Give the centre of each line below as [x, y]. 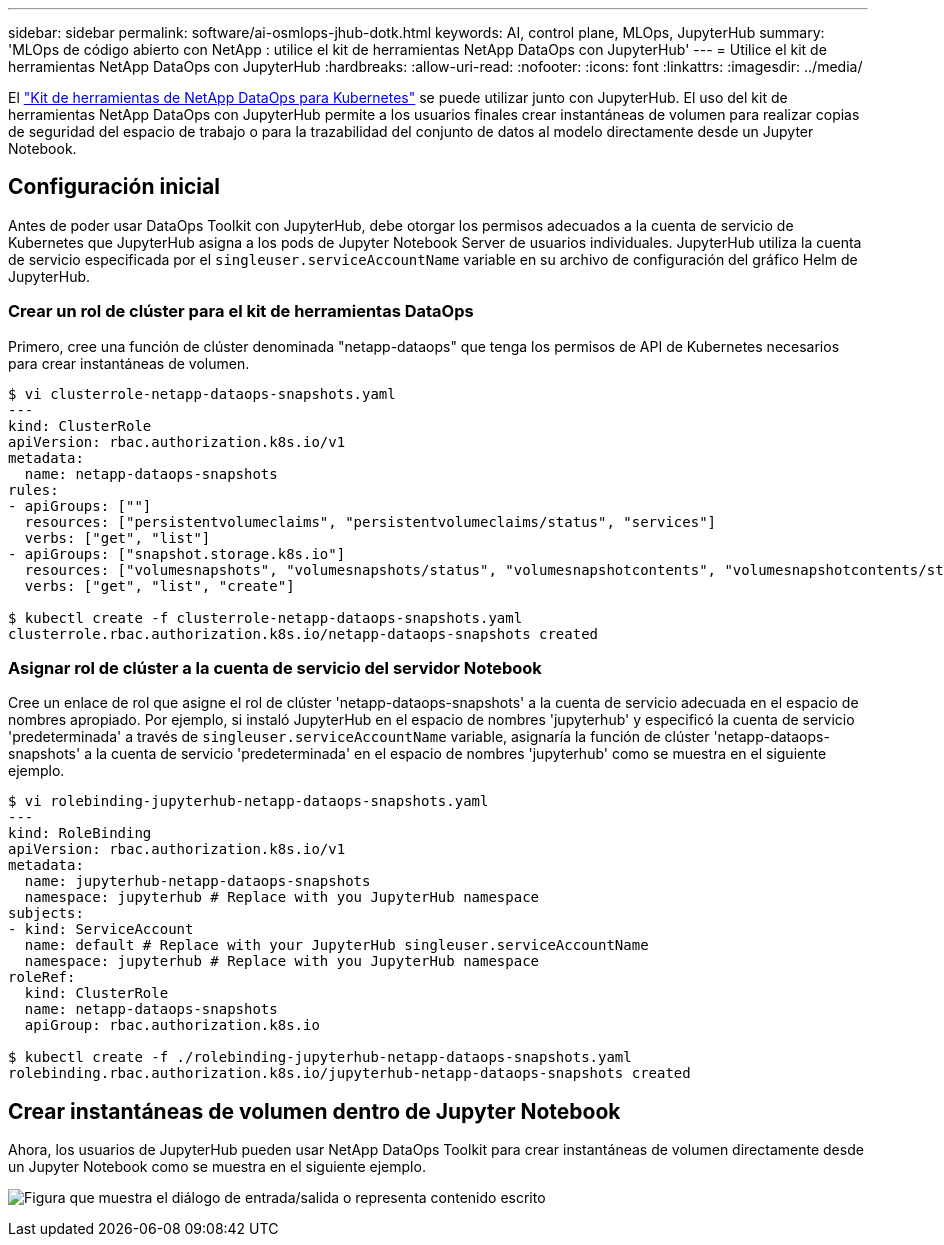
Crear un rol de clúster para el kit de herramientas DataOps [241, 311]
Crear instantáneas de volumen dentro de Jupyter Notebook [314, 1111]
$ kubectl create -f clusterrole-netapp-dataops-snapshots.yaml [265, 617]
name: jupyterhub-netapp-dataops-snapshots [197, 881]
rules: [33, 489]
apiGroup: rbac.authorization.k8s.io [172, 1025]
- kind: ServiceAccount [101, 929]
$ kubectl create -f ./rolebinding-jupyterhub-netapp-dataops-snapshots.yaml [320, 1057]
